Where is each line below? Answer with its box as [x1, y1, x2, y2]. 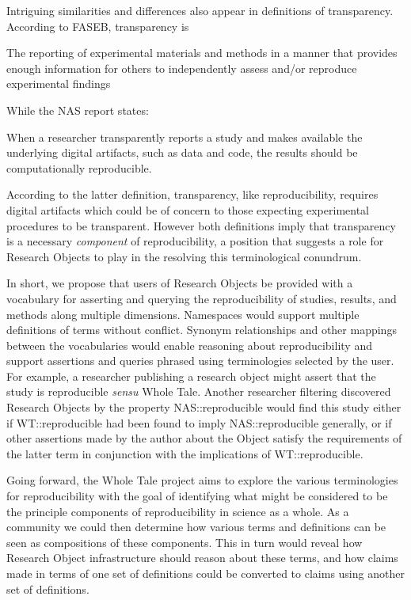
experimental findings [6, 75, 111, 92]
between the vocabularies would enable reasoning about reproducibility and [6, 336, 372, 353]
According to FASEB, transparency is [6, 17, 189, 34]
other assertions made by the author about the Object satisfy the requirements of [6, 430, 402, 446]
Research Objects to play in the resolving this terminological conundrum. [6, 248, 362, 264]
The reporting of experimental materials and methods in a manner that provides [6, 44, 398, 61]
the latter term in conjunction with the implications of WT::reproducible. [6, 445, 363, 461]
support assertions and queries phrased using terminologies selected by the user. [6, 352, 394, 369]
